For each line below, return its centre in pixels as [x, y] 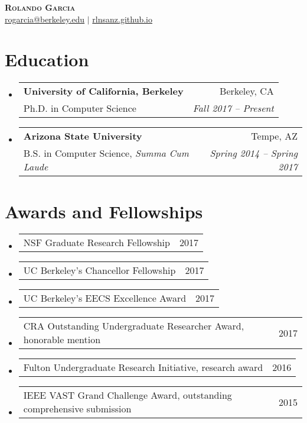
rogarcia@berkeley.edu [45, 19]
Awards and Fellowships [104, 211]
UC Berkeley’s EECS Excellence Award [105, 298]
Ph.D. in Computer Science [80, 108]
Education [47, 59]
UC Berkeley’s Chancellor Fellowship [99, 270]
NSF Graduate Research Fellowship [97, 243]
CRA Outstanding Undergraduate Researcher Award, [134, 326]
